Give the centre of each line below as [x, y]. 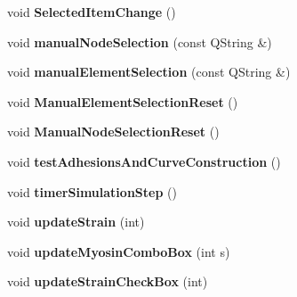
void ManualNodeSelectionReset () [113, 132]
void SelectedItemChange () [92, 12]
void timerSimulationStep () [92, 191]
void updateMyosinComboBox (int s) [119, 251]
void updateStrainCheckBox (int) [108, 281]
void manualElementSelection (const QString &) [149, 72]
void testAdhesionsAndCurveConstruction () [144, 161]
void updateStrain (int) [76, 222]
